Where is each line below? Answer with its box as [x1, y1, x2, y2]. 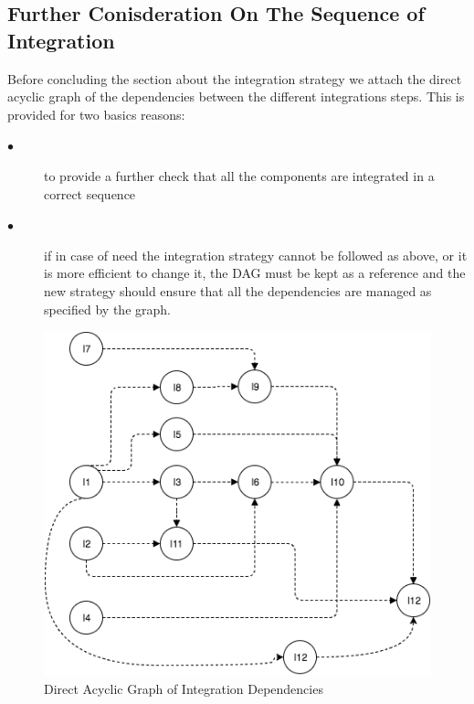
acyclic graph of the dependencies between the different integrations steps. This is [7, 87, 465, 106]
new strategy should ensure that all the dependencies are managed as [44, 281, 432, 300]
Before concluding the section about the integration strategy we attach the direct [7, 69, 462, 88]
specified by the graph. [44, 299, 171, 318]
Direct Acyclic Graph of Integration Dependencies [44, 678, 323, 698]
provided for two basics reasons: [7, 104, 185, 123]
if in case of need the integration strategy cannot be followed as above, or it [44, 245, 468, 264]
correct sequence [44, 184, 136, 203]
